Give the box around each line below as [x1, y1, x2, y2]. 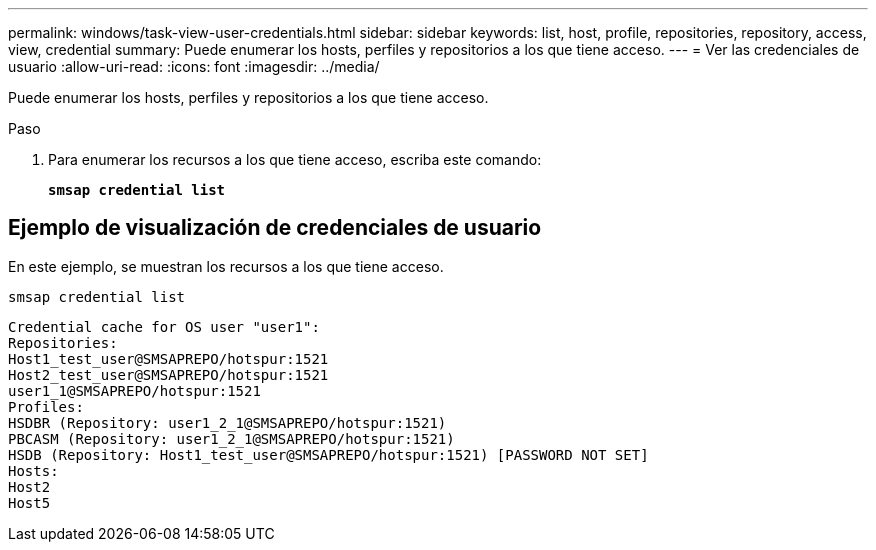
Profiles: [8, 398, 84, 415]
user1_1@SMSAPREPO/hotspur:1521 [8, 382, 261, 399]
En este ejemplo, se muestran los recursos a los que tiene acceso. [8, 257, 444, 275]
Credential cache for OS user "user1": [8, 318, 320, 335]
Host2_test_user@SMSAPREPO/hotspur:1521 [8, 366, 329, 383]
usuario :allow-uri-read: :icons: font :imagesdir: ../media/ [8, 58, 380, 75]
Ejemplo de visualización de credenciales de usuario [8, 215, 542, 241]
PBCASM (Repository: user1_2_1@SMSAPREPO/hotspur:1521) [8, 430, 455, 447]
